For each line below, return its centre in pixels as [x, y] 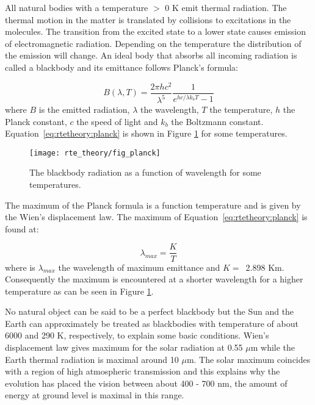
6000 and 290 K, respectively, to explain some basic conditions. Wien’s [137, 335]
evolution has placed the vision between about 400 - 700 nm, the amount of [146, 383]
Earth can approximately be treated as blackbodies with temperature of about [152, 323]
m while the [273, 347]
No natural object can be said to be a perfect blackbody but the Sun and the [150, 311]
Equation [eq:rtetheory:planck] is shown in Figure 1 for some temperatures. [146, 133]
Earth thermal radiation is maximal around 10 [92, 359]
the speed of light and [117, 121]
